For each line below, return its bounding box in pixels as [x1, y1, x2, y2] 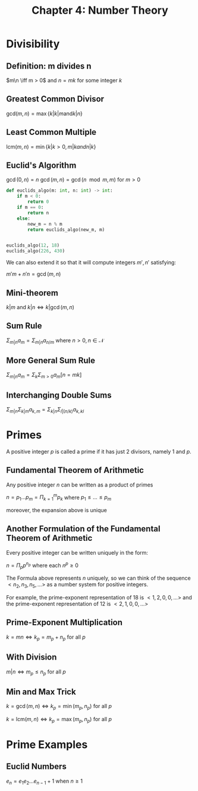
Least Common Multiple [6, 127, 97, 137]
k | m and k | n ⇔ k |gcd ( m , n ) [6, 304, 74, 310]
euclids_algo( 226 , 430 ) [6, 248, 65, 254]
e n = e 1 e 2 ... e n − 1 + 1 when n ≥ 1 [6, 777, 83, 786]
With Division [6, 652, 57, 663]
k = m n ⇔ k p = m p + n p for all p [6, 633, 86, 642]
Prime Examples [6, 738, 88, 751]
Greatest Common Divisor [6, 94, 105, 104]
